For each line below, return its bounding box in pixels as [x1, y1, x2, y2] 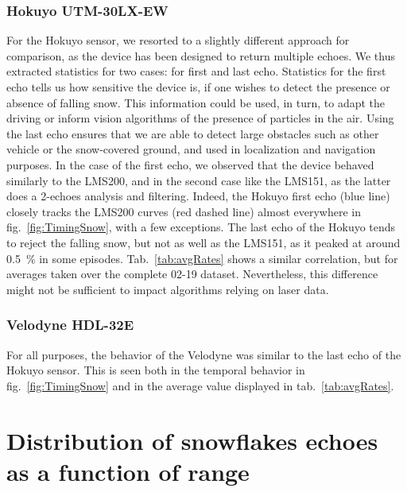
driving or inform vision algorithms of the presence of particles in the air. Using [6, 110, 394, 126]
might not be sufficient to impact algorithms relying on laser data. [6, 281, 329, 297]
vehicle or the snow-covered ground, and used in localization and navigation [6, 141, 376, 157]
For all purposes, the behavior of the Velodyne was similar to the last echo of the [6, 346, 401, 362]
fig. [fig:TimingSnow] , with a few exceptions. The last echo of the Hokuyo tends [6, 219, 396, 235]
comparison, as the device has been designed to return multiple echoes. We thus [6, 47, 395, 64]
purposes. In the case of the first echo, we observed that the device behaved [6, 156, 374, 172]
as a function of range [6, 455, 250, 487]
